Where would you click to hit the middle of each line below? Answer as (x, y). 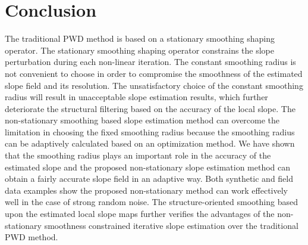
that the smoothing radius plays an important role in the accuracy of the (138, 155)
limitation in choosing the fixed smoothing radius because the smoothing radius (150, 131)
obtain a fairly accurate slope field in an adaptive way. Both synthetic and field (149, 179)
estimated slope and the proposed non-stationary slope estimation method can (148, 167)
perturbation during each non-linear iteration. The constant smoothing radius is (150, 62)
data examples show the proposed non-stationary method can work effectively (147, 190)
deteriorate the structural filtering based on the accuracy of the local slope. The (150, 108)
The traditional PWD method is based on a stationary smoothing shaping (140, 38)
